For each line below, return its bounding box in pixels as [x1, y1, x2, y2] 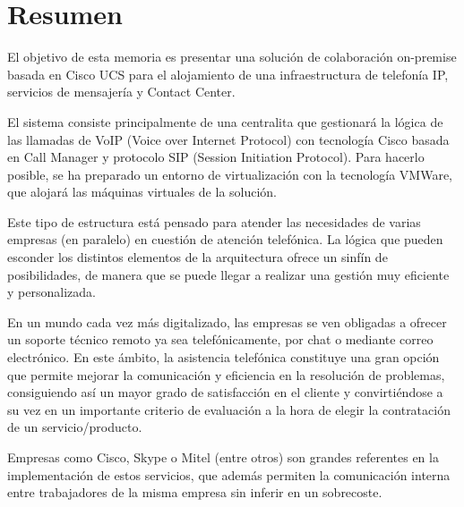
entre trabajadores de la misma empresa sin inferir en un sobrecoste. [7, 483, 382, 502]
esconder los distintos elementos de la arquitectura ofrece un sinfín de [7, 248, 388, 266]
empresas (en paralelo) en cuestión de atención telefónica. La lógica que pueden [7, 230, 443, 249]
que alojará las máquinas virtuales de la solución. [7, 182, 278, 201]
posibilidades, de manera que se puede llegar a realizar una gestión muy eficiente [7, 265, 450, 283]
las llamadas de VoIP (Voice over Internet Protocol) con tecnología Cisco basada [7, 130, 450, 148]
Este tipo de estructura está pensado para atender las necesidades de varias [7, 212, 421, 231]
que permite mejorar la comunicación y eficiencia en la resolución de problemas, [7, 365, 445, 384]
